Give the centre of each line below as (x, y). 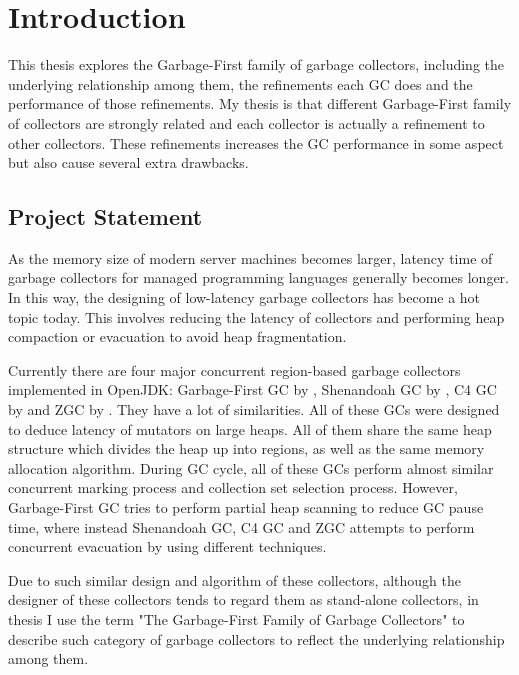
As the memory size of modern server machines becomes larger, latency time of (250, 257)
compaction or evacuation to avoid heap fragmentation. (177, 336)
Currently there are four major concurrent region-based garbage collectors (234, 369)
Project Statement (105, 216)
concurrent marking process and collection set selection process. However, (233, 487)
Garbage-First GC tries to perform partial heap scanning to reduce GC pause (246, 507)
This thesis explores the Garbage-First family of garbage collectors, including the (256, 64)
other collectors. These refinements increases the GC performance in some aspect (256, 142)
